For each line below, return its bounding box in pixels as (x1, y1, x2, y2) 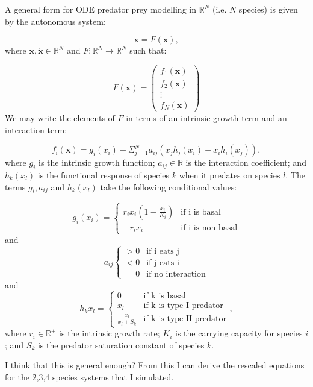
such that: (129, 44, 167, 57)
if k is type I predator (143, 301, 223, 310)
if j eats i (146, 259, 179, 268)
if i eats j (146, 247, 179, 256)
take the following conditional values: (100, 180, 237, 193)
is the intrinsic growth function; (39, 156, 155, 169)
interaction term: (5, 123, 67, 136)
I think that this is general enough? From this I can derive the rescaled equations (5, 359, 305, 371)
